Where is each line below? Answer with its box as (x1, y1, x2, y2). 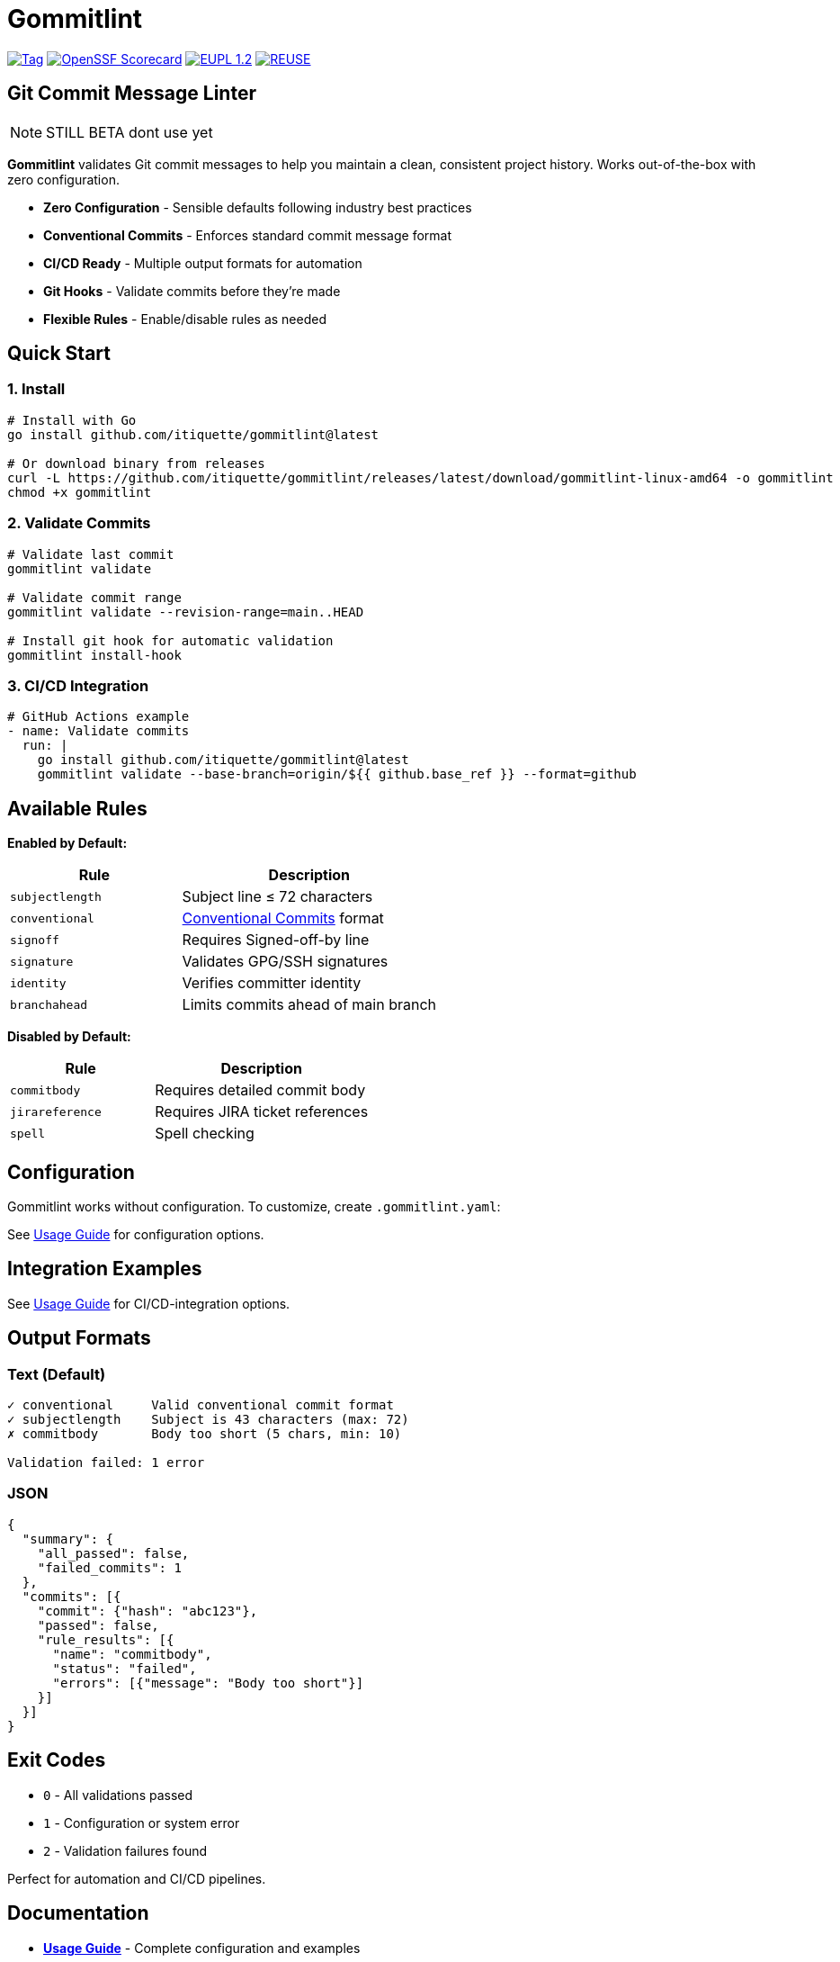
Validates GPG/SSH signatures (182, 952, 389, 971)
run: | (22, 738, 68, 753)
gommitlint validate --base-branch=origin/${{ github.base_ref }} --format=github (37, 767, 637, 782)
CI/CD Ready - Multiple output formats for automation (43, 255, 362, 271)
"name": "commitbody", (52, 1646, 212, 1661)
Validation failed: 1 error (7, 1455, 205, 1471)
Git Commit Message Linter (7, 82, 256, 105)
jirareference (10, 1104, 102, 1119)
